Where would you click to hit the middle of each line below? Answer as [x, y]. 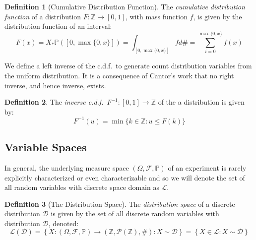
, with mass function [156, 16]
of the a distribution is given [201, 102]
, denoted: [64, 223]
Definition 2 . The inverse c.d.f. [54, 102]
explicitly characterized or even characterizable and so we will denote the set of [125, 177]
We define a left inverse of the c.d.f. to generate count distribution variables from [128, 66]
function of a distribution [43, 16]
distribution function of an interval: [58, 26]
